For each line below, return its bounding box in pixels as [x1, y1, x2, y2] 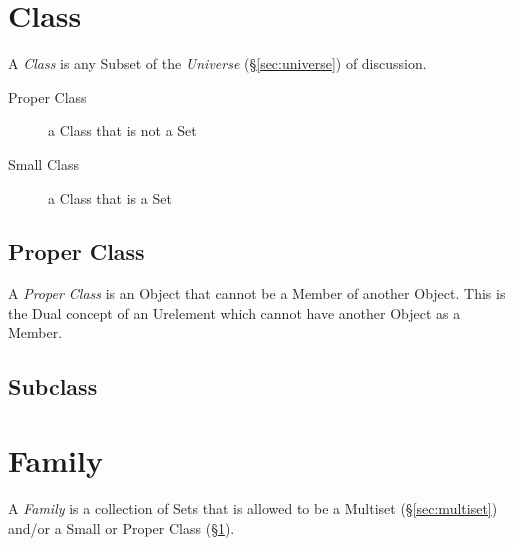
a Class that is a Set [48, 187, 172, 208]
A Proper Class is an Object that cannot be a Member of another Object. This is [8, 283, 506, 304]
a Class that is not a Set [48, 120, 197, 141]
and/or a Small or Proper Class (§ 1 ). [8, 517, 235, 538]
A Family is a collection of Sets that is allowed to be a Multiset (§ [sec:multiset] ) [8, 497, 498, 518]
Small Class [8, 153, 79, 174]
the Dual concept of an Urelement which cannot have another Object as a [8, 302, 461, 323]
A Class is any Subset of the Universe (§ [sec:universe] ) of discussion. [8, 53, 427, 74]
